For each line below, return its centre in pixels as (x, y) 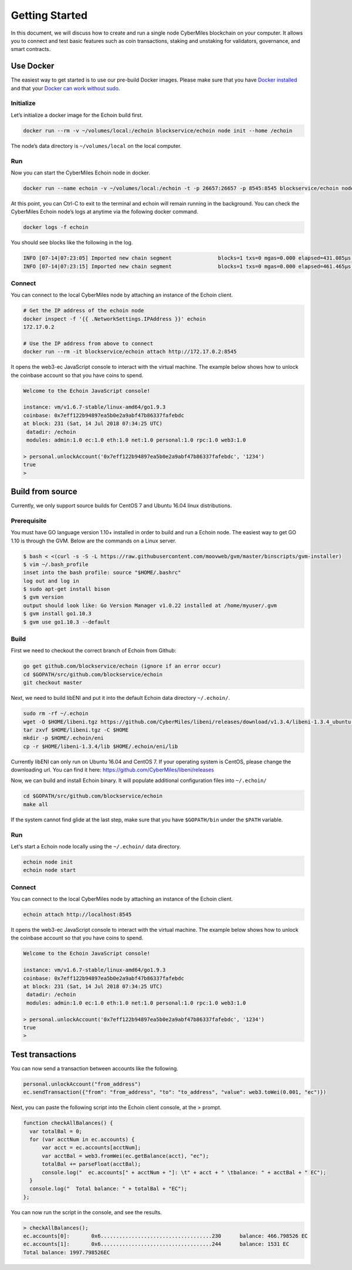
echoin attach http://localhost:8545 (77, 915)
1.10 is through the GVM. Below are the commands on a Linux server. (94, 541)
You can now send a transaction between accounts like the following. (94, 1068)
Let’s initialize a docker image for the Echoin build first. (77, 115)
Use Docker (33, 66)
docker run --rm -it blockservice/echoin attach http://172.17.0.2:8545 (130, 352)
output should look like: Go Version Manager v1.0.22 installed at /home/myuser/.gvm (150, 605)
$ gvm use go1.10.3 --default (67, 622)
